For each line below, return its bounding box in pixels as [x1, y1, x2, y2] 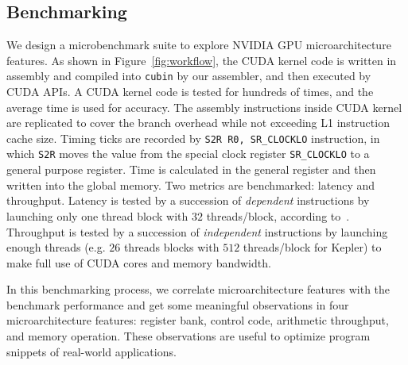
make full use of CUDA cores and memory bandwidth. [6, 254, 271, 271]
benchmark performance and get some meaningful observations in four [6, 296, 349, 313]
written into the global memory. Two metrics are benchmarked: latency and [6, 176, 375, 193]
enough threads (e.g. [6, 239, 106, 255]
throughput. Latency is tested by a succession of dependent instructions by [6, 192, 370, 209]
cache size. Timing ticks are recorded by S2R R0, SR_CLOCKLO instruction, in [6, 129, 380, 146]
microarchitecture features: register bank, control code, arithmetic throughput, [6, 312, 389, 328]
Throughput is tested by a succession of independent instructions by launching [6, 223, 388, 240]
